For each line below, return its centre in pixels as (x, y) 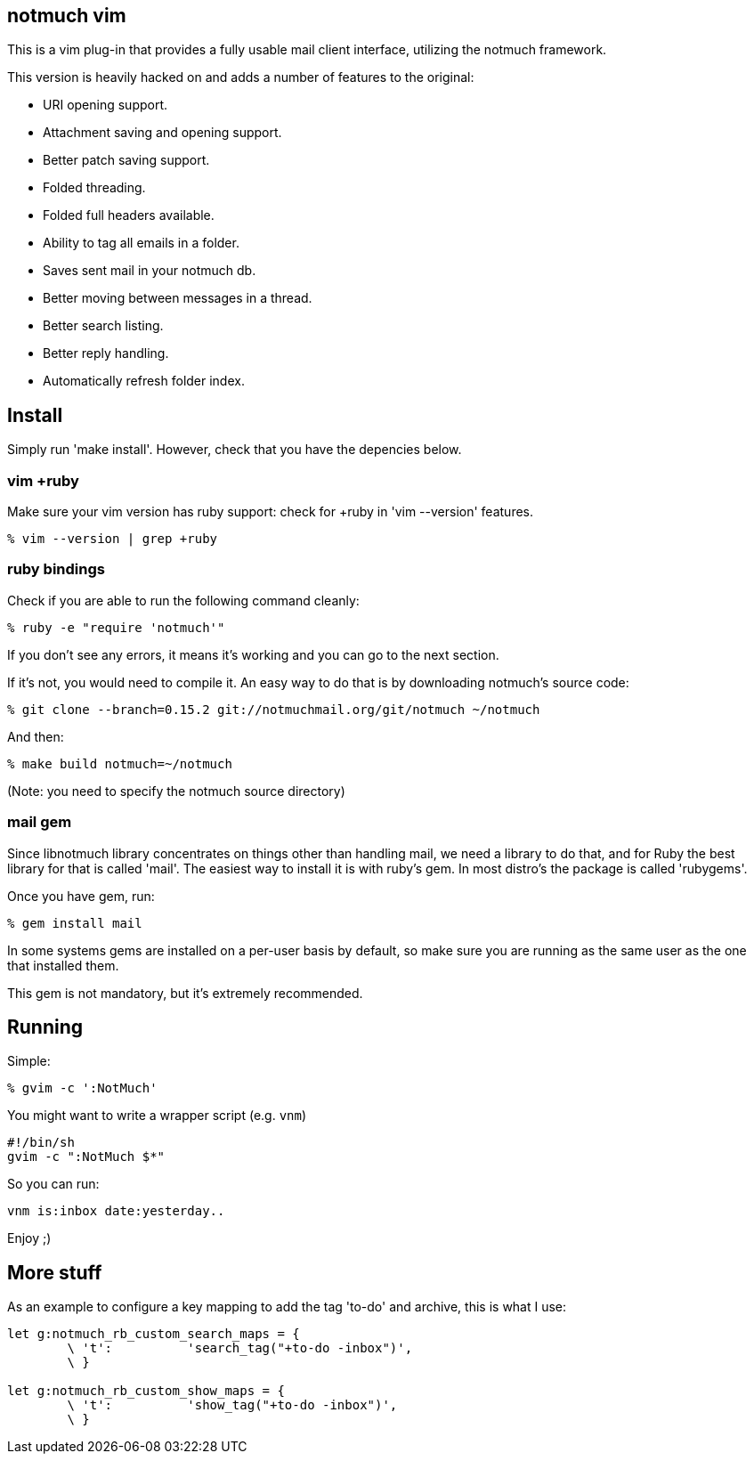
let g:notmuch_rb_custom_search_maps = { (154, 1334)
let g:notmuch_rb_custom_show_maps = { (146, 1391)
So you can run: (53, 1184)
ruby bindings (56, 569)
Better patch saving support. (126, 160)
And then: (36, 736)
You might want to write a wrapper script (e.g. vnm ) (157, 1116)
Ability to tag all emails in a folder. (141, 243)
